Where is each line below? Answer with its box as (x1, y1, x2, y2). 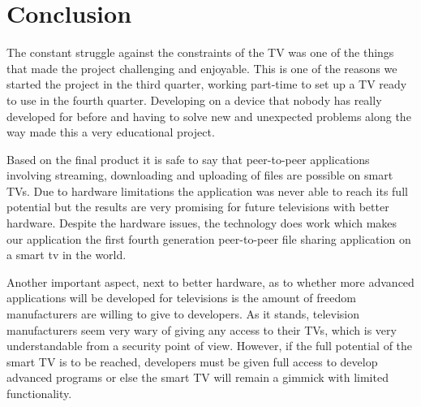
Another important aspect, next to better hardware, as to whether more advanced (6, 273, 415, 290)
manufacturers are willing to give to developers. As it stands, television (6, 305, 359, 323)
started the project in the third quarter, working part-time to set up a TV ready (6, 76, 407, 93)
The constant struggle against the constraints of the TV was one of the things (6, 44, 394, 61)
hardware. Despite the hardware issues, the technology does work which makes (6, 214, 397, 232)
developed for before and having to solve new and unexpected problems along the (6, 107, 411, 124)
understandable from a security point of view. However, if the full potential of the (6, 337, 413, 354)
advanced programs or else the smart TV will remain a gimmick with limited (6, 369, 389, 386)
